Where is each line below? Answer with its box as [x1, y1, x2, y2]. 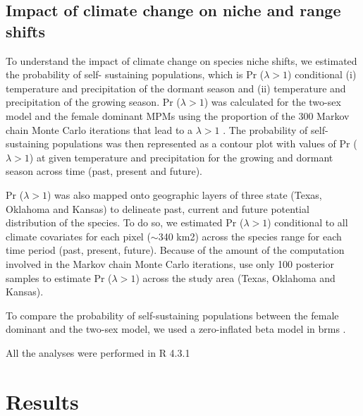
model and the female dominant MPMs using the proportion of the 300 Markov [6, 108, 350, 123]
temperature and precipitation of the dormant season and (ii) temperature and [6, 80, 346, 95]
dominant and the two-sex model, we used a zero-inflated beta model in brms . [6, 322, 346, 336]
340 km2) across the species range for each [158, 228, 342, 243]
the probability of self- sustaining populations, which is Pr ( [6, 67, 264, 82]
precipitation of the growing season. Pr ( [6, 94, 180, 109]
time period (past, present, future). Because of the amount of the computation [6, 243, 345, 257]
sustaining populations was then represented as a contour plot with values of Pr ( [6, 136, 357, 151]
